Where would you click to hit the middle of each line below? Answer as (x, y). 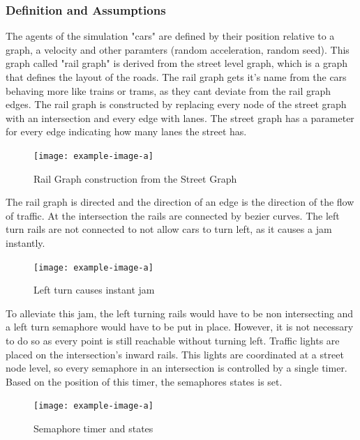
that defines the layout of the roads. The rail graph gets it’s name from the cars (176, 77)
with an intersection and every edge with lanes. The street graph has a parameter (180, 117)
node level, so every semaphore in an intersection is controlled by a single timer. (177, 368)
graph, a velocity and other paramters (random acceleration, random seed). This (178, 49)
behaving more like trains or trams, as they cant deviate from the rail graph (168, 90)
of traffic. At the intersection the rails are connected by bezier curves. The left (173, 215)
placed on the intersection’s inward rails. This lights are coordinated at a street (175, 354)
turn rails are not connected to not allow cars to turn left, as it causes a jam (169, 229)
